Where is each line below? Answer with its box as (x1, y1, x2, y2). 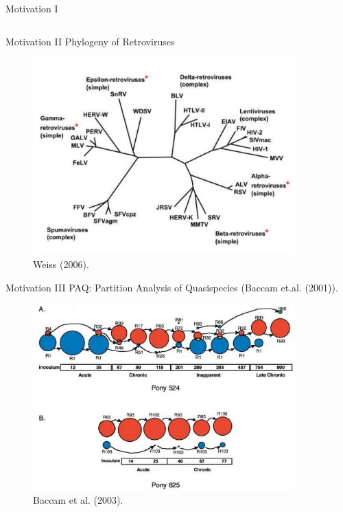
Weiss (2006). (33, 256, 89, 271)
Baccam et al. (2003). (33, 492, 123, 507)
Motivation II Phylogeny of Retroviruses (5, 34, 175, 48)
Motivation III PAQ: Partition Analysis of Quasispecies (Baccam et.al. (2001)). (5, 280, 338, 294)
